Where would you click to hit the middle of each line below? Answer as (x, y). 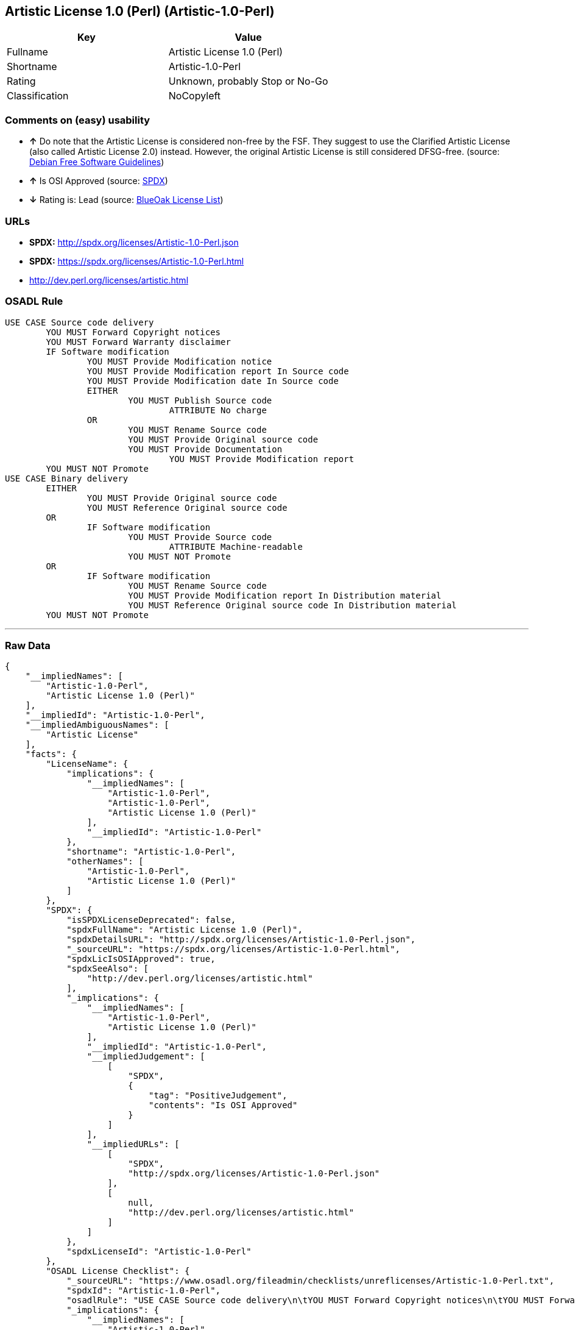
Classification (38, 96)
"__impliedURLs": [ (133, 1144)
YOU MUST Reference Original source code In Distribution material (292, 605)
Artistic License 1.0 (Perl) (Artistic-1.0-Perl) (140, 11)
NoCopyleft (195, 96)
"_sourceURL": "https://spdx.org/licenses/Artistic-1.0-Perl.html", (234, 949)
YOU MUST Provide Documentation (205, 449)
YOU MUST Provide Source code (200, 537)
